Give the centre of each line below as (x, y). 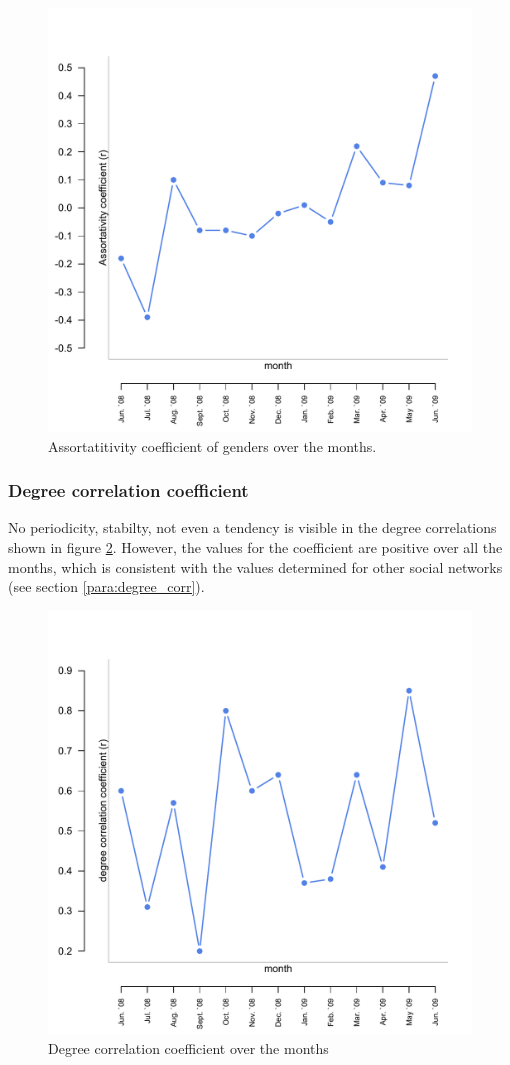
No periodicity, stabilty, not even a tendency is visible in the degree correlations (252, 527)
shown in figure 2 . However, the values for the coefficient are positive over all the (255, 547)
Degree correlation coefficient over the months (188, 1048)
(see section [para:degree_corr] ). (106, 586)
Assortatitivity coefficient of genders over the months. (212, 445)
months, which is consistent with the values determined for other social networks (255, 566)
